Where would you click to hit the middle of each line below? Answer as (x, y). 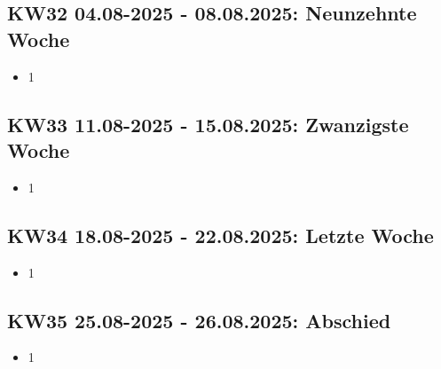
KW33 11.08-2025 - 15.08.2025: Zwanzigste (208, 124)
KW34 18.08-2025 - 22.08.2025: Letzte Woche (220, 235)
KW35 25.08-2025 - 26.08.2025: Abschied (199, 320)
